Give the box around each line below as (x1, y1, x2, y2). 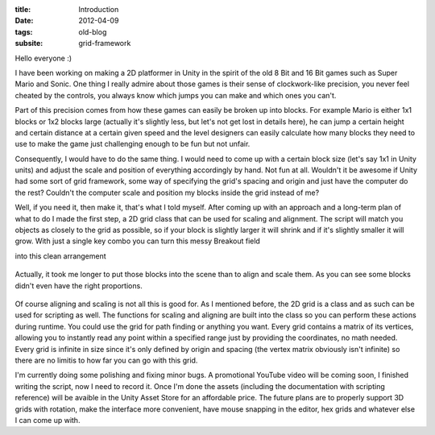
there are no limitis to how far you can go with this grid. (14, 355, 198, 365)
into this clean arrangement (14, 251, 106, 261)
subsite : (14, 39, 43, 48)
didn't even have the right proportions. (14, 280, 143, 290)
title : (14, 5, 31, 14)
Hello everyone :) (14, 53, 72, 63)
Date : (14, 16, 34, 26)
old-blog (78, 27, 107, 36)
